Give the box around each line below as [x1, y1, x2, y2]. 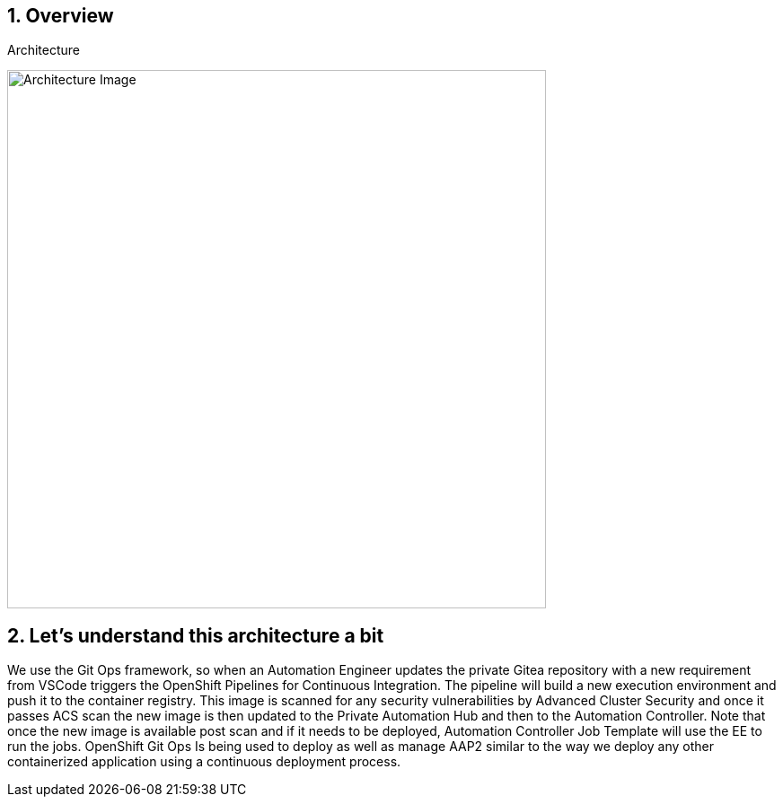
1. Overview [7, 4, 114, 27]
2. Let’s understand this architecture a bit [7, 624, 384, 647]
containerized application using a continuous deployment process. [7, 754, 401, 770]
